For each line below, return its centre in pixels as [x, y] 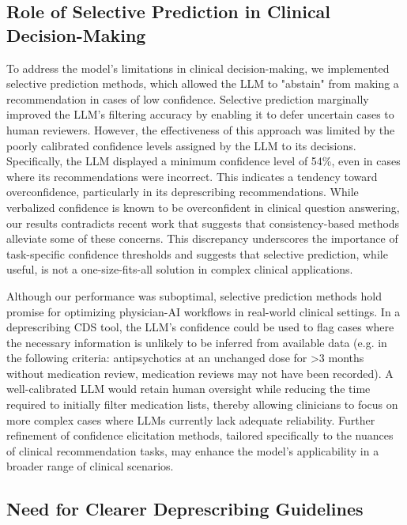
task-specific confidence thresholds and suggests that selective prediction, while [197, 253]
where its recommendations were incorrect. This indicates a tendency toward [192, 176]
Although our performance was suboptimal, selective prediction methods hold [194, 295]
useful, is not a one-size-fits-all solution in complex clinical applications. [180, 269]
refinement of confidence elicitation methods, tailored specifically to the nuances [200, 435]
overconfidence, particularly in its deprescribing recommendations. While [183, 192]
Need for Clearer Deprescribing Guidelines [185, 509]
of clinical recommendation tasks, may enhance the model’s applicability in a [193, 450]
